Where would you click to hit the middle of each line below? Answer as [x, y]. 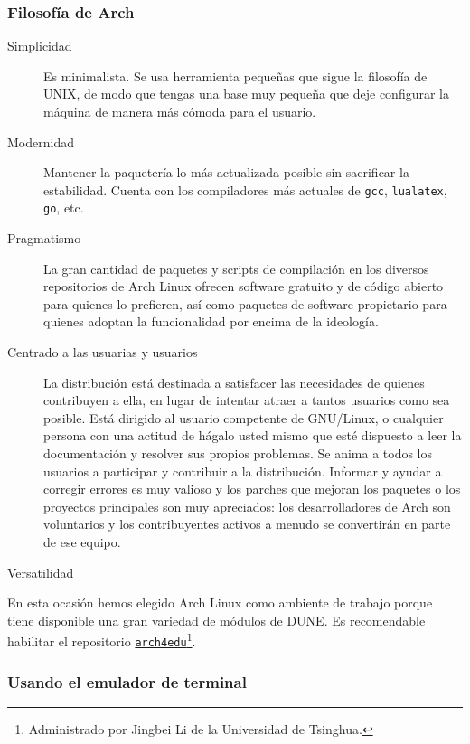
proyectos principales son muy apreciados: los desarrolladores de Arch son [247, 506]
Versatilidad [41, 572]
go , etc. [64, 207]
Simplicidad [40, 46]
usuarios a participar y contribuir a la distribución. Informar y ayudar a [243, 471]
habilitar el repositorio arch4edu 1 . [102, 640]
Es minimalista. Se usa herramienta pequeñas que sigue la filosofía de [235, 75]
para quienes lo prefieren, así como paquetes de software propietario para [245, 303]
